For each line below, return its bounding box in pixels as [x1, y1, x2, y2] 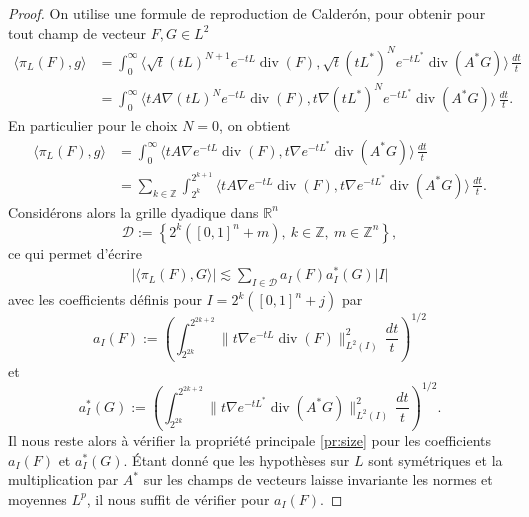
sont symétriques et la [368, 449, 503, 470]
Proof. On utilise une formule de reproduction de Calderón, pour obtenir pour [8, 3, 486, 23]
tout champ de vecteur [8, 22, 147, 43]
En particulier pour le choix [8, 115, 178, 136]
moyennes [8, 488, 67, 509]
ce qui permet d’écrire [8, 242, 142, 263]
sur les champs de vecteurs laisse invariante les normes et [143, 469, 493, 490]
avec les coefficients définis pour [8, 289, 202, 310]
